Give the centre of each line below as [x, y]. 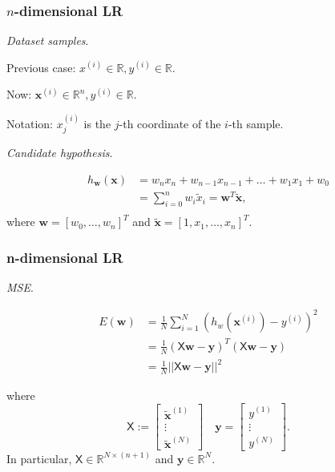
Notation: [30, 123]
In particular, [39, 458]
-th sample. [256, 123]
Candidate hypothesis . [60, 153]
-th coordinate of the [170, 123]
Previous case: [41, 67]
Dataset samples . [48, 40]
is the [97, 123]
